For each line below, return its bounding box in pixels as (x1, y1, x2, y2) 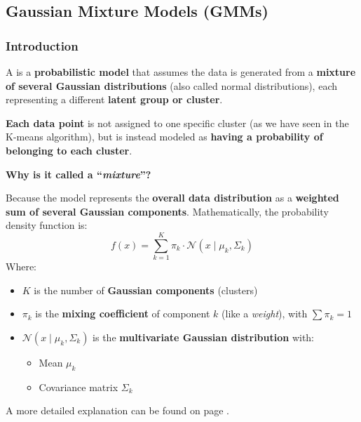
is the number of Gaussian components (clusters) (34, 282, 258, 297)
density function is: (6, 218, 88, 232)
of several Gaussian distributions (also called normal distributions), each (6, 78, 338, 93)
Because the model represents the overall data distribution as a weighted (6, 190, 339, 205)
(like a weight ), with (222, 306, 308, 321)
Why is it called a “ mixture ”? (6, 166, 151, 181)
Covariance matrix (39, 379, 118, 394)
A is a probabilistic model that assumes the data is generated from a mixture (6, 65, 356, 79)
